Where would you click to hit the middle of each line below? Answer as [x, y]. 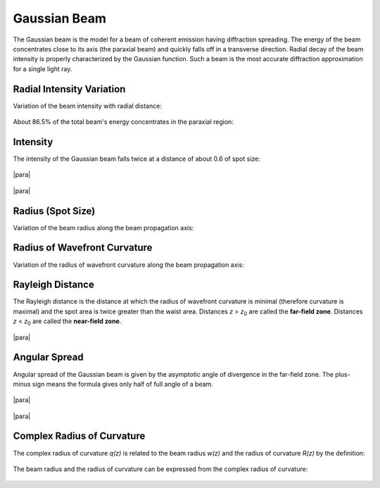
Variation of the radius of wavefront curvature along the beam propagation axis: [128, 265]
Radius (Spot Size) [54, 211]
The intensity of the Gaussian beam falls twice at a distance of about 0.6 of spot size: [137, 158]
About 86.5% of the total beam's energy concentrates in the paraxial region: [123, 122]
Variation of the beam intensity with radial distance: [87, 106]
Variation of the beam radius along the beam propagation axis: [103, 227]
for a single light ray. [43, 69]
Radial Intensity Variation [69, 89]
